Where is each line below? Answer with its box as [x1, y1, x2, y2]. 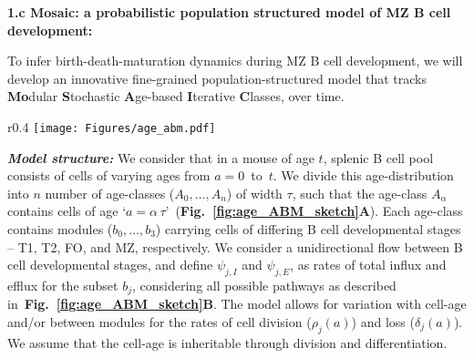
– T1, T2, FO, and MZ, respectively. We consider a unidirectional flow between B [7, 237, 463, 256]
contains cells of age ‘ [7, 201, 127, 220]
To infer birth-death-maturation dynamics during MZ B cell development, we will [7, 51, 463, 70]
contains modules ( [7, 220, 113, 238]
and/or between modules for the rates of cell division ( [7, 312, 312, 332]
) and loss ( [351, 312, 415, 332]
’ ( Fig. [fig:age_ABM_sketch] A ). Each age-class [165, 201, 463, 220]
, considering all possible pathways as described [132, 275, 397, 294]
